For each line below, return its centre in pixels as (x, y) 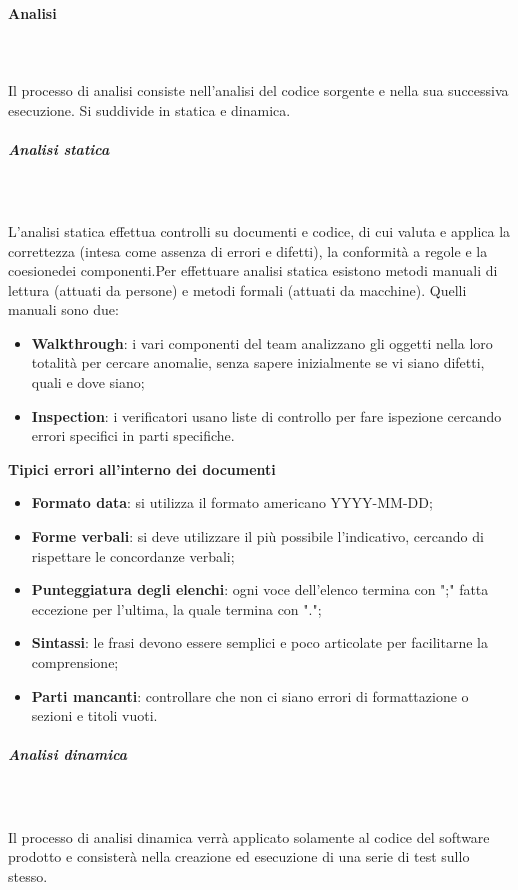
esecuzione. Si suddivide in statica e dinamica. (149, 109)
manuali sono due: (63, 309)
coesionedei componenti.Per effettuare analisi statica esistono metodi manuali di (253, 270)
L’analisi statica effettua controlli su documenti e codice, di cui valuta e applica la (259, 230)
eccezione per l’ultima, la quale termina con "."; (176, 608)
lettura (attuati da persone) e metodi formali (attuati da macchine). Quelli (237, 289)
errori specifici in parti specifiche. (133, 435)
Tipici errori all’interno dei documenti (142, 468)
